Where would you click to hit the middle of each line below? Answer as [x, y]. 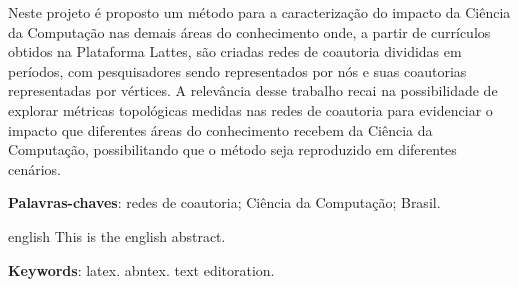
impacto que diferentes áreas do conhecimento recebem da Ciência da [220, 129]
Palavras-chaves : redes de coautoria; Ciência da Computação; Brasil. [224, 202]
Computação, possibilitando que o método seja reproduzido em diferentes [232, 149]
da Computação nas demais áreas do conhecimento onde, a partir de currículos [249, 31]
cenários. [35, 168]
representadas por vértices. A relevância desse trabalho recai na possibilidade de [253, 90]
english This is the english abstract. [117, 235]
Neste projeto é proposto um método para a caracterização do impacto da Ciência [259, 12]
